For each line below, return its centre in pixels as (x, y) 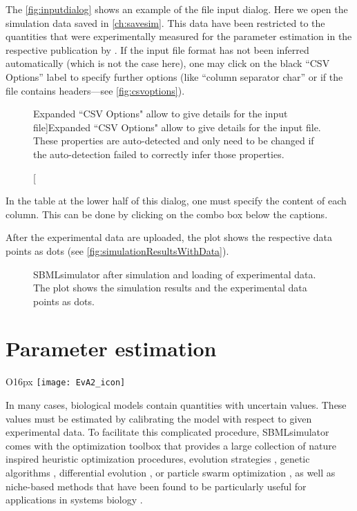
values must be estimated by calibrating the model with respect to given (159, 418)
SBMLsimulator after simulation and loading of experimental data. (175, 274)
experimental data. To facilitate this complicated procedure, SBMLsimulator (167, 432)
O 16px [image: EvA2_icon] (66, 382)
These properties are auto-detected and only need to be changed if (174, 141)
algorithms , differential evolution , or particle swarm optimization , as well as (171, 473)
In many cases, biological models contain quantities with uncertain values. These (176, 405)
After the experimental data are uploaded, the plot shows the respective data (169, 237)
